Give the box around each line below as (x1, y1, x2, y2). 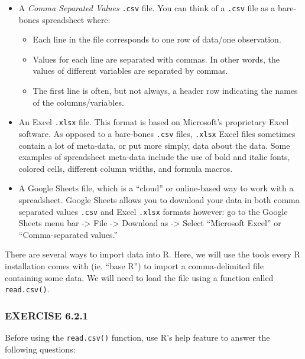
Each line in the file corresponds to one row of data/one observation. (33, 33, 281, 45)
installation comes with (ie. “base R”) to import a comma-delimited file (5, 259, 264, 272)
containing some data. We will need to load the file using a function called (5, 271, 274, 283)
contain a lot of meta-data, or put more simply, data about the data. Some (18, 139, 290, 151)
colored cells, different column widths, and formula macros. (18, 162, 233, 174)
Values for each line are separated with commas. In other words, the (33, 53, 280, 65)
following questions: (5, 342, 76, 355)
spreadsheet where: (42, 13, 111, 25)
